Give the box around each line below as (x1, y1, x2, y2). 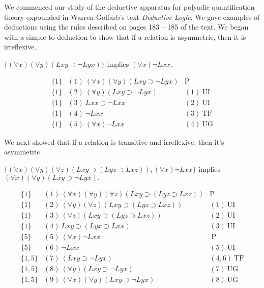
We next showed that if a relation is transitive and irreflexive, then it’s (4, 136, 224, 147)
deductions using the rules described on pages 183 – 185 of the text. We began (4, 21, 249, 32)
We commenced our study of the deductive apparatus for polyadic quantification (4, 2, 255, 12)
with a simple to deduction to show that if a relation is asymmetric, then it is (4, 31, 246, 42)
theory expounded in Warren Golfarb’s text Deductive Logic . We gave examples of (4, 11, 260, 22)
